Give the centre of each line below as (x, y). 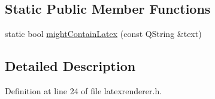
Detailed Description (70, 66)
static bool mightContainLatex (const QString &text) (103, 34)
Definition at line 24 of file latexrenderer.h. (84, 91)
